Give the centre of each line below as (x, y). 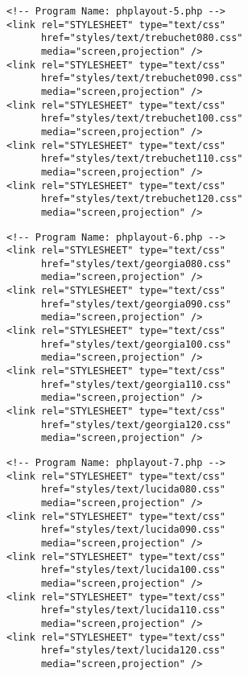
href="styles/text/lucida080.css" (133, 490)
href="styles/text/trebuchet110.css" (142, 159)
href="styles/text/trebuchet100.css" (142, 119)
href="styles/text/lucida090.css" (133, 530)
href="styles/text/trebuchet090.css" (142, 78)
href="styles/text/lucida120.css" (133, 651)
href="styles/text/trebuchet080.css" (142, 38)
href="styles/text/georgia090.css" (136, 304)
